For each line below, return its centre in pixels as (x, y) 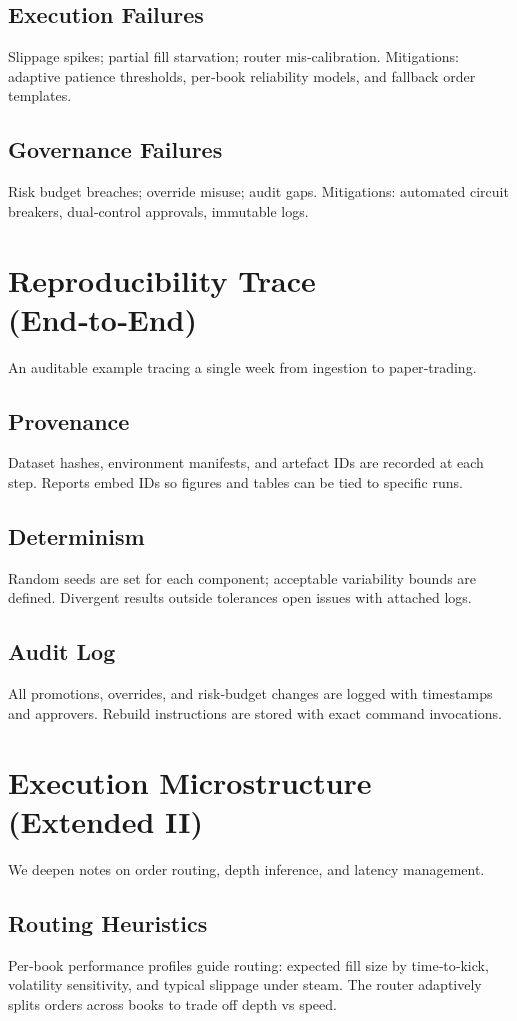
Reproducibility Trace (162, 279)
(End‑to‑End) (103, 318)
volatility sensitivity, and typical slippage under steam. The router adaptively (245, 984)
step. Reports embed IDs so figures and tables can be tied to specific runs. (235, 482)
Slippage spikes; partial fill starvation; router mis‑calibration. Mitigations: (233, 56)
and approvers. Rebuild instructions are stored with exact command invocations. (255, 712)
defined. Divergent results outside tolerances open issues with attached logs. (240, 597)
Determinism (76, 536)
